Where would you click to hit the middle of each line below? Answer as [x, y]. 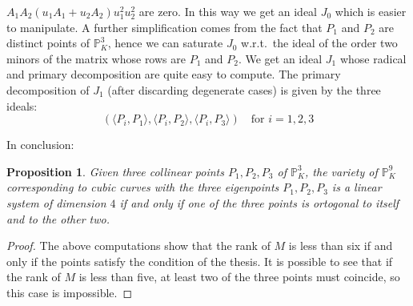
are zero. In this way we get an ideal [228, 11]
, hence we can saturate [165, 43]
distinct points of [48, 43]
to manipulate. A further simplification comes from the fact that [164, 27]
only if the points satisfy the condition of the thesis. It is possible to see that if [200, 261]
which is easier [371, 11]
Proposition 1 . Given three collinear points [115, 171]
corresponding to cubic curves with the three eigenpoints [143, 187]
